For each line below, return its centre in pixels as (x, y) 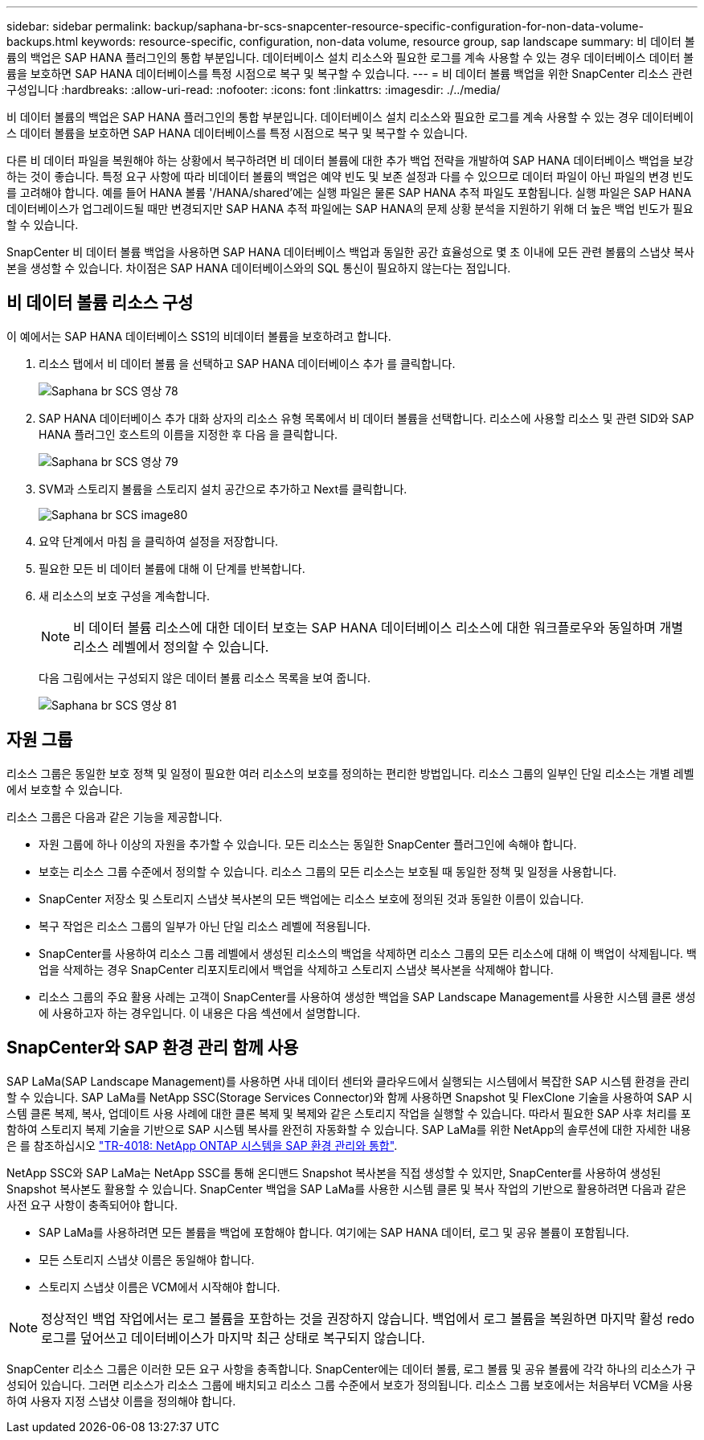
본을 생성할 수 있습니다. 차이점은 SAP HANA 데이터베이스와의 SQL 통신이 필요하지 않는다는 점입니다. (259, 268)
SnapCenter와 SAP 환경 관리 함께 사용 (153, 1048)
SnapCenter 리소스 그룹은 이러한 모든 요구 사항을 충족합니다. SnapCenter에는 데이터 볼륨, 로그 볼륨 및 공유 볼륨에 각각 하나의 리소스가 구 (351, 1368)
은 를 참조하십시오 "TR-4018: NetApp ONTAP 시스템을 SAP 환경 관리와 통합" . (202, 1145)
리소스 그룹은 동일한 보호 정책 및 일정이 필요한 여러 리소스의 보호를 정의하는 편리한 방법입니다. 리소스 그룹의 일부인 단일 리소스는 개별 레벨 (350, 773)
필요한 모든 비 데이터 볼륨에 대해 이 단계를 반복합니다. (172, 568)
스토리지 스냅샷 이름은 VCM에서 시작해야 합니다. (160, 1287)
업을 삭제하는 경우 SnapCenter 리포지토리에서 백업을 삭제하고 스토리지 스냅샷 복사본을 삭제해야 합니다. (296, 969)
